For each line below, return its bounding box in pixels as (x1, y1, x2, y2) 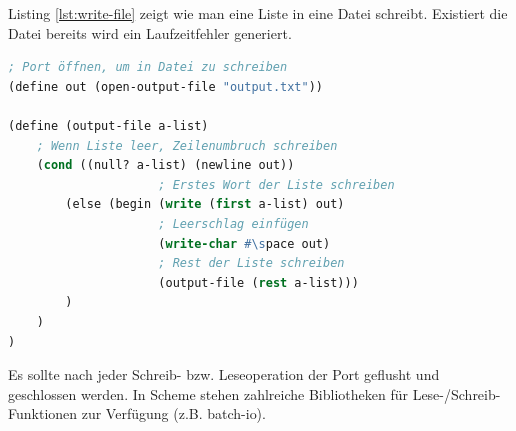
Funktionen (8, 403, 78, 424)
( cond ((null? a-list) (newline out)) (36, 158, 295, 173)
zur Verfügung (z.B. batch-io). (81, 403, 266, 424)
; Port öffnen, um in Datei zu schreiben (8, 60, 288, 75)
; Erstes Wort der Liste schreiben (158, 177, 395, 192)
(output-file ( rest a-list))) (158, 275, 359, 290)
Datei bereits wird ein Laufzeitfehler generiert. (8, 22, 292, 43)
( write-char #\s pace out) (158, 236, 331, 251)
